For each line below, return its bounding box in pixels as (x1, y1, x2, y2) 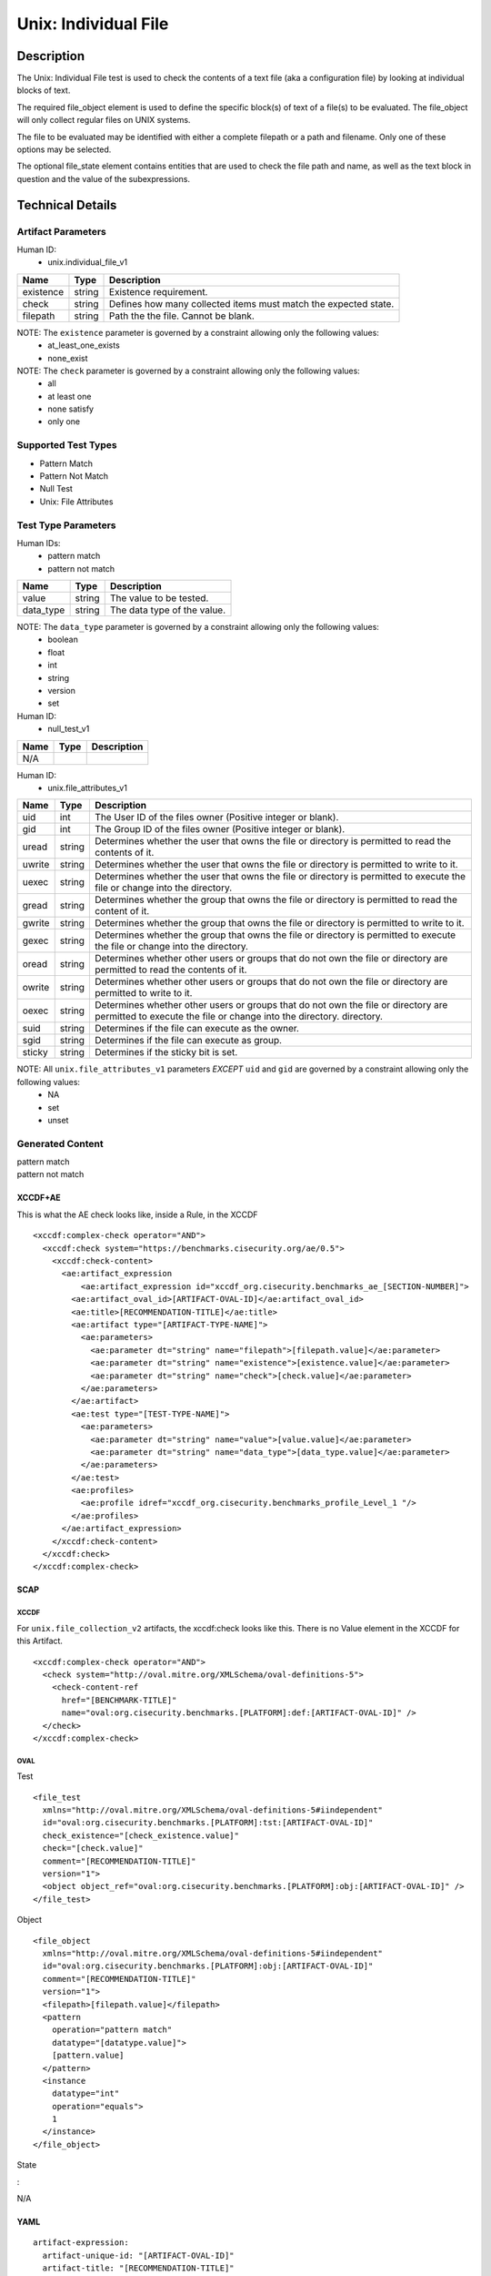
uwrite (22, 859, 50, 871)
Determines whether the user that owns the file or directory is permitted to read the (95, 835, 452, 848)
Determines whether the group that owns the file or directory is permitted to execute (95, 929, 456, 941)
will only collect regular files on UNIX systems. (16, 115, 191, 126)
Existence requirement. (109, 285, 208, 298)
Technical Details (16, 197, 117, 213)
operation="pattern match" (51, 2025, 173, 2035)
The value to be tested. (109, 592, 209, 605)
